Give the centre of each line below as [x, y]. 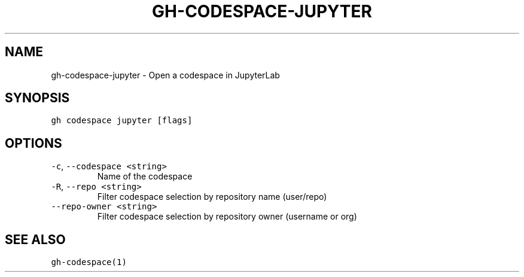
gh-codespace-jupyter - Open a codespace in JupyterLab [165, 75]
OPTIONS [33, 143]
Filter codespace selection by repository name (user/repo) [212, 197]
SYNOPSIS [37, 98]
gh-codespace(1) [89, 262]
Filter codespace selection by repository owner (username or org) [227, 217]
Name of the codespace [145, 176]
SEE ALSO [35, 239]
